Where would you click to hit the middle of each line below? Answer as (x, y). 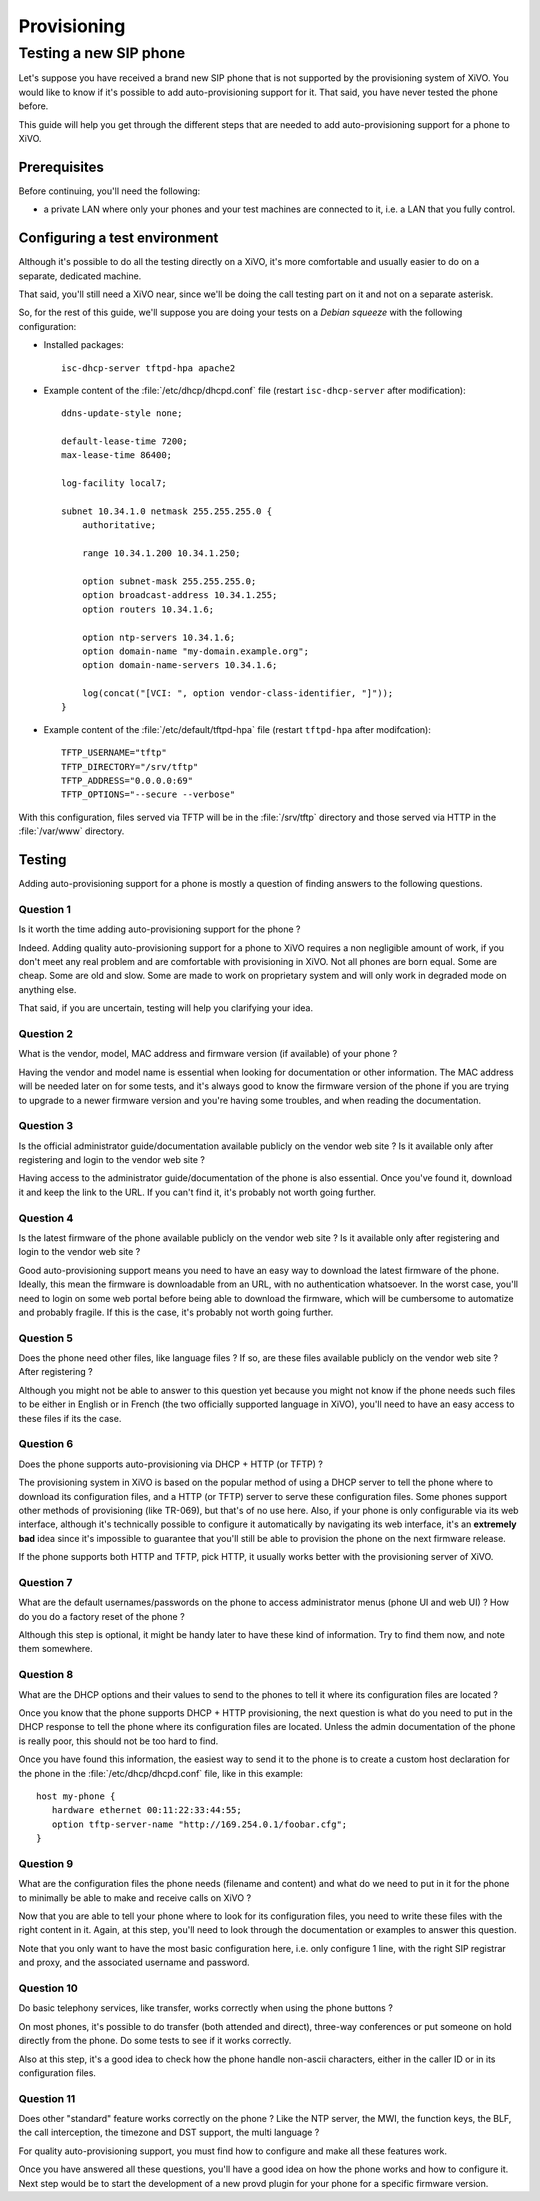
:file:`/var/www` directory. (71, 831)
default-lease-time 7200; (125, 441)
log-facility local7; (114, 483)
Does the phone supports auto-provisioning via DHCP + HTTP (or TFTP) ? (171, 1464)
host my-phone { (76, 1796)
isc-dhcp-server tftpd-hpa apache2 (148, 368)
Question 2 (46, 1033)
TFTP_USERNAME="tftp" (114, 753)
